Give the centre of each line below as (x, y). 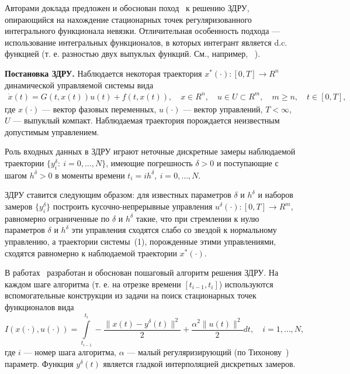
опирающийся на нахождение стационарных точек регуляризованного (128, 19)
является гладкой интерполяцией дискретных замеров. (199, 363)
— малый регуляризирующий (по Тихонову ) (208, 352)
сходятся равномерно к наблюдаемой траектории (91, 253)
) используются (246, 284)
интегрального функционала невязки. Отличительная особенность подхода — (143, 31)
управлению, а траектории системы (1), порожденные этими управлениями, (141, 241)
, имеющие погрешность (149, 163)
